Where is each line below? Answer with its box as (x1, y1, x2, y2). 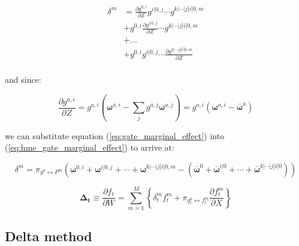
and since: (5, 73, 41, 86)
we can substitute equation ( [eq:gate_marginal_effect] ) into (5, 129, 225, 142)
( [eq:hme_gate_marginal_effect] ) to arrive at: (5, 141, 174, 154)
